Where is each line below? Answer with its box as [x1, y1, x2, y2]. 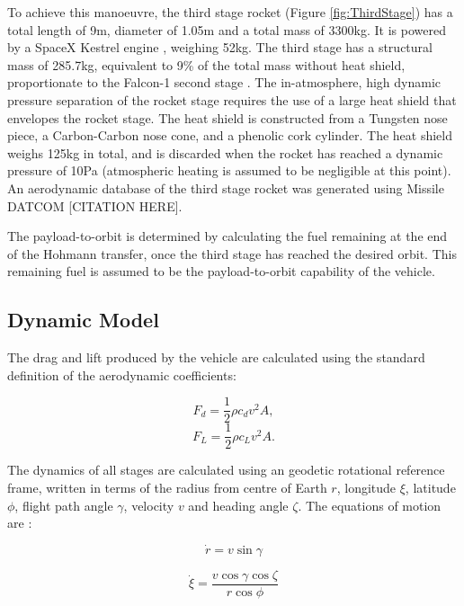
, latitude [405, 478, 456, 497]
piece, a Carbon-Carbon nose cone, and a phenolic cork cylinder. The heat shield [7, 126, 452, 145]
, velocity [123, 495, 174, 514]
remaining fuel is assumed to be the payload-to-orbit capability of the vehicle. [7, 262, 435, 281]
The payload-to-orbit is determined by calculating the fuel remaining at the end [7, 227, 448, 245]
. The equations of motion [298, 495, 442, 514]
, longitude [336, 478, 397, 497]
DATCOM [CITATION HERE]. [7, 196, 183, 215]
